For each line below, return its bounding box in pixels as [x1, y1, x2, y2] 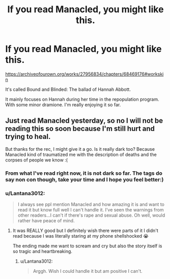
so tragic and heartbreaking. [12, 248, 73, 254]
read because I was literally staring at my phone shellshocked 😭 [12, 232, 149, 239]
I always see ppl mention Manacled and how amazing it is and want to [17, 201, 164, 207]
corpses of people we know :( [5, 157, 68, 163]
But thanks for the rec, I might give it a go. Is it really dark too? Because [5, 146, 155, 152]
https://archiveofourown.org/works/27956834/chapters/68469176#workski [5, 71, 164, 77]
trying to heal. [5, 132, 51, 141]
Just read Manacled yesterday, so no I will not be [5, 117, 163, 125]
